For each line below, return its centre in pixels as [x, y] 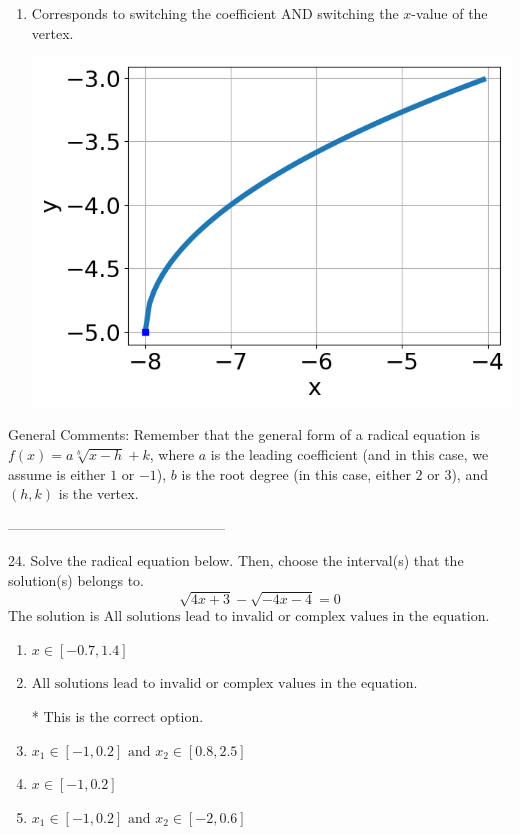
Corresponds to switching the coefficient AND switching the [215, 13]
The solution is [54, 615]
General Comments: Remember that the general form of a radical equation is [244, 434]
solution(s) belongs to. [76, 579]
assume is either [57, 473]
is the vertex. [98, 493]
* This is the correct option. [117, 715]
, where [172, 454]
